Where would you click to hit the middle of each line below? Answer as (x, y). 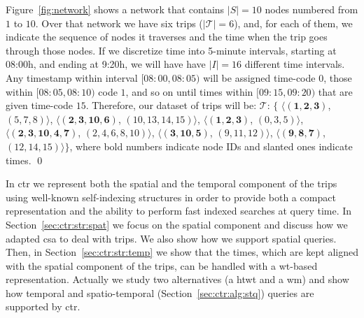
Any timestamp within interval (72, 77)
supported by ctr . (43, 306)
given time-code (40, 105)
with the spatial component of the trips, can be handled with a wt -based (162, 265)
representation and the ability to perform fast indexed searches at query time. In (179, 211)
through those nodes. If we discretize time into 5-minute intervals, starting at (171, 50)
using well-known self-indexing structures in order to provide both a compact (171, 197)
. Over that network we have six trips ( (119, 23)
